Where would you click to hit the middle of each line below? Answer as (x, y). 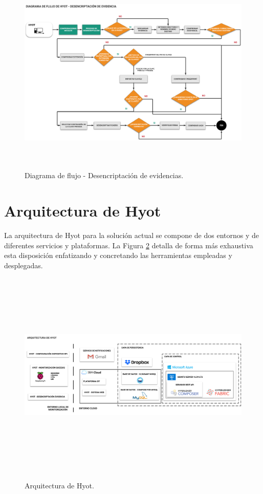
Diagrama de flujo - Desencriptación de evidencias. (104, 175)
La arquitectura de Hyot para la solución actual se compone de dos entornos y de (132, 235)
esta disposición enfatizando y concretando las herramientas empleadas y (118, 255)
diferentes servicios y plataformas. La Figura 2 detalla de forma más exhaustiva (129, 245)
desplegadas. (24, 265)
